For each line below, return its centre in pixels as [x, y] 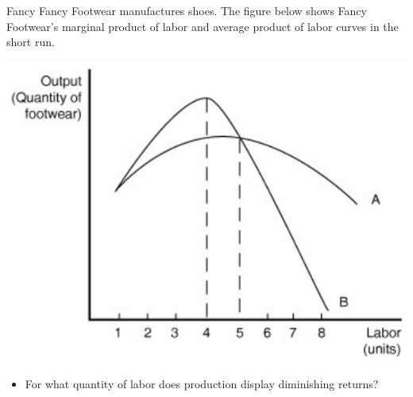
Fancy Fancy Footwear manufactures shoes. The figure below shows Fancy [187, 10]
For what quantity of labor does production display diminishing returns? [202, 384]
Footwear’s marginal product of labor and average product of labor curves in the [203, 26]
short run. [31, 42]
